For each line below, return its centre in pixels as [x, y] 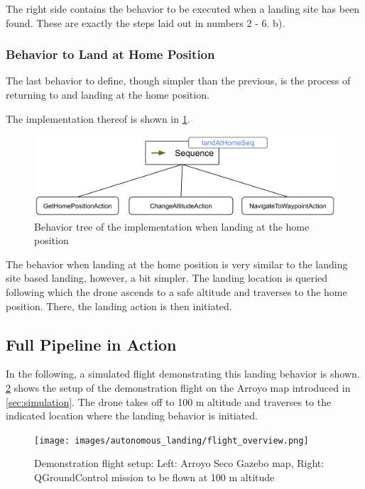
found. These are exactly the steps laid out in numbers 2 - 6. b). [146, 22]
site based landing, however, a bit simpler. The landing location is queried [167, 278]
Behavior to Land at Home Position [110, 54]
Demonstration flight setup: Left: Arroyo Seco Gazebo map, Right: [179, 463]
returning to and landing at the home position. [108, 94]
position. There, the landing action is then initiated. [119, 306]
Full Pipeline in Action [91, 344]
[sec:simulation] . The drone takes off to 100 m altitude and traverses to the [169, 401]
